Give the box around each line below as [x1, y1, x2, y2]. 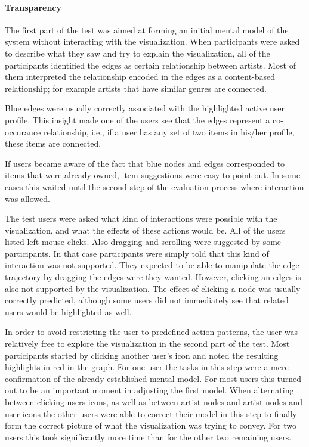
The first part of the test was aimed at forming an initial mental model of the [5, 23, 289, 36]
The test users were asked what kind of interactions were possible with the [5, 212, 277, 225]
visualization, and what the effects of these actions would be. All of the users [5, 223, 286, 236]
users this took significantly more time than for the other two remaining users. [5, 430, 292, 443]
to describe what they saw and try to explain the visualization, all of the [5, 46, 270, 59]
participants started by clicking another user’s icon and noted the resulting [5, 349, 279, 361]
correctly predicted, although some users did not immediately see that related [5, 294, 289, 306]
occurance [5, 125, 41, 138]
